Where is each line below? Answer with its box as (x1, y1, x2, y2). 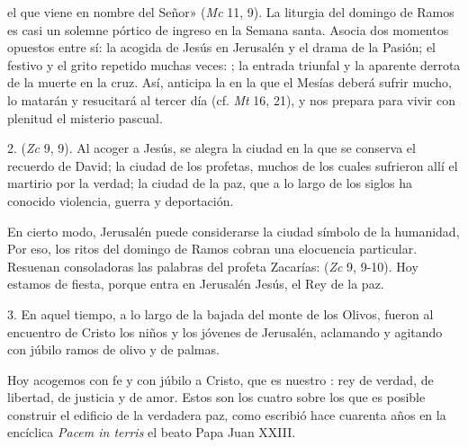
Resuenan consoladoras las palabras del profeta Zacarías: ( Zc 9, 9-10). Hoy (7, 256, 418, 275)
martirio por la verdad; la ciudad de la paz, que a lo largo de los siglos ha (7, 174, 412, 192)
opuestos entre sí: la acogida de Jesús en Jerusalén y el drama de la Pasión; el (7, 38, 436, 57)
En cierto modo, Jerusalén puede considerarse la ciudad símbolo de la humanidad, (7, 221, 460, 240)
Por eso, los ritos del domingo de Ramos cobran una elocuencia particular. (7, 239, 418, 258)
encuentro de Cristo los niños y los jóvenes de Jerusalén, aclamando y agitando (7, 322, 443, 341)
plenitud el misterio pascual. (7, 108, 163, 127)
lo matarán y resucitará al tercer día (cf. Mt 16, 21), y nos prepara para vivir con (7, 90, 456, 109)
